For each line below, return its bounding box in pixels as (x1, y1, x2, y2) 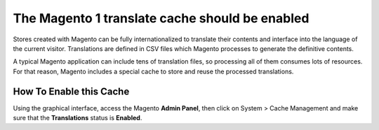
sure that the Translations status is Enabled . (13, 114, 142, 122)
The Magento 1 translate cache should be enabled (13, 10, 310, 26)
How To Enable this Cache (13, 85, 130, 97)
